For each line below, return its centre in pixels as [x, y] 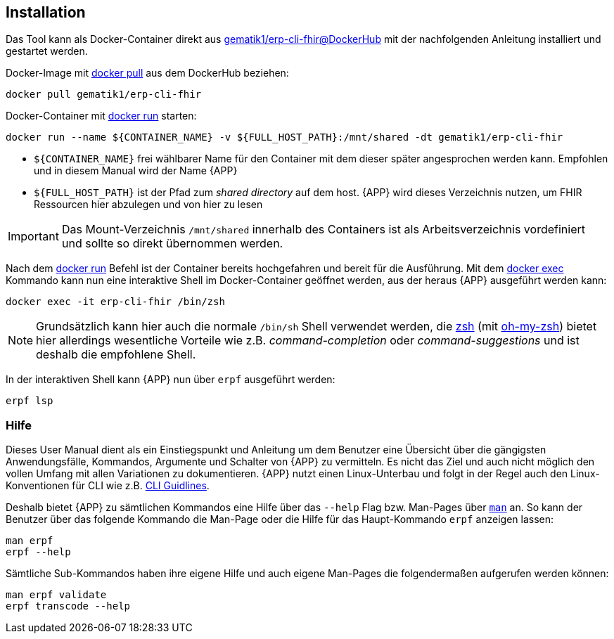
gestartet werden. [47, 51]
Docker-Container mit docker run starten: [101, 116]
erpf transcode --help [68, 606]
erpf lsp [30, 401]
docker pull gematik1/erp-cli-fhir [104, 95]
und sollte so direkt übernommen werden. [172, 244]
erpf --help [38, 552]
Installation [46, 12]
